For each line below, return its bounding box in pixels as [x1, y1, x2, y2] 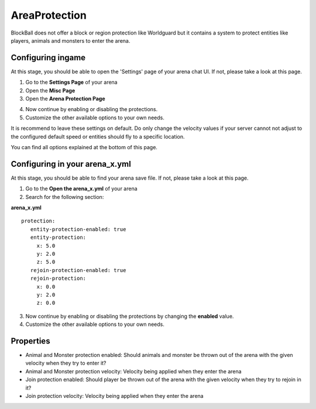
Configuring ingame [11, 53, 86, 63]
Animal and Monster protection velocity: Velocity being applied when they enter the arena [25, 367, 242, 374]
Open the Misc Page [25, 87, 75, 94]
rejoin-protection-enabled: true [30, 267, 126, 273]
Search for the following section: [25, 193, 104, 200]
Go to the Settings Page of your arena [25, 79, 118, 86]
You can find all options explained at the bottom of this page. [11, 143, 158, 150]
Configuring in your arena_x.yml [11, 159, 131, 169]
